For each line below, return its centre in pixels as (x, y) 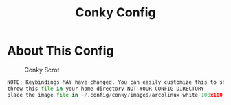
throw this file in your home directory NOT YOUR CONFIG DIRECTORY (106, 89)
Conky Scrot (42, 70)
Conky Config (115, 13)
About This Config (61, 51)
